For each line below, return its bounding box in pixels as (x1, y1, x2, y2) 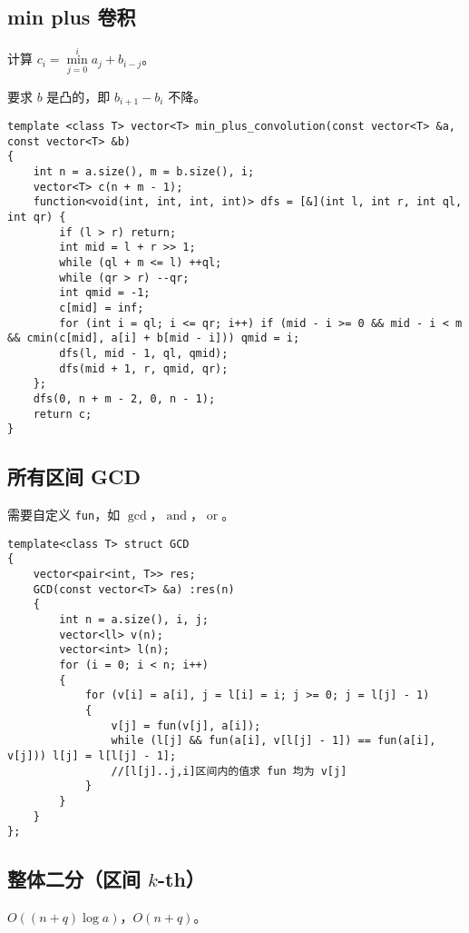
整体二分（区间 (7, 865, 141, 893)
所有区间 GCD (7, 462, 141, 491)
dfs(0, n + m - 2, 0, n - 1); (33, 392, 216, 405)
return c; (33, 407, 93, 421)
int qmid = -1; (59, 286, 151, 300)
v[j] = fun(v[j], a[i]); (111, 719, 261, 732)
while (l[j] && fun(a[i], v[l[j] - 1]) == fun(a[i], (111, 734, 436, 748)
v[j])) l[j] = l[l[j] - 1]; (7, 749, 177, 762)
